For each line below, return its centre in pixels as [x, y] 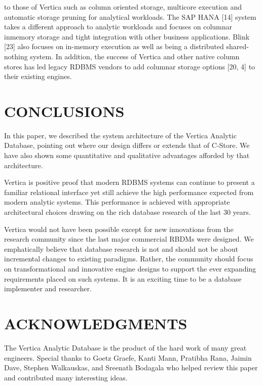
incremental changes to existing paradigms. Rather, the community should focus [129, 259]
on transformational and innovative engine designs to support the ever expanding [130, 268]
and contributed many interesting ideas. [66, 377]
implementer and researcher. [48, 288]
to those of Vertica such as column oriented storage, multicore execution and [123, 7]
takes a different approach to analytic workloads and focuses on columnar [118, 27]
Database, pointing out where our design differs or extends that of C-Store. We [127, 145]
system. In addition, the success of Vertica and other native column [135, 56]
